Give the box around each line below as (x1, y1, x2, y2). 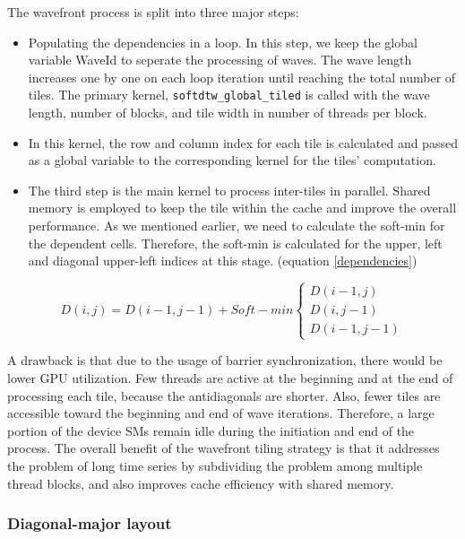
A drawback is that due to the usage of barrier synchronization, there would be (7, 351, 443, 369)
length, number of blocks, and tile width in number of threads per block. (28, 103, 427, 122)
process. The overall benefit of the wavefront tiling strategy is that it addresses (7, 439, 440, 457)
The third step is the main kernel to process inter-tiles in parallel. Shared (28, 180, 431, 199)
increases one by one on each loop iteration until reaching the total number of (28, 67, 456, 86)
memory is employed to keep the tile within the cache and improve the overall (28, 198, 457, 217)
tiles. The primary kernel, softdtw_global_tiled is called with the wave (28, 85, 430, 104)
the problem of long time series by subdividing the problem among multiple (7, 456, 423, 474)
